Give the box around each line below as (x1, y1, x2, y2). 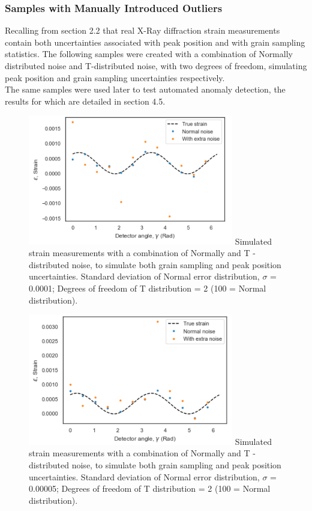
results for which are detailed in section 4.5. (5, 94, 166, 107)
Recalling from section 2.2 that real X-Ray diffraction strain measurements (5, 24, 280, 37)
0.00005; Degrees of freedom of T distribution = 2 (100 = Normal (29, 482, 271, 495)
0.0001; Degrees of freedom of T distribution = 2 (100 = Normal (29, 281, 266, 294)
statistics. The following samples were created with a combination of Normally (5, 47, 293, 60)
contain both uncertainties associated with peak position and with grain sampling (5, 35, 305, 48)
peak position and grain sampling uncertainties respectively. (5, 71, 225, 84)
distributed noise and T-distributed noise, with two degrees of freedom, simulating (5, 60, 307, 72)
